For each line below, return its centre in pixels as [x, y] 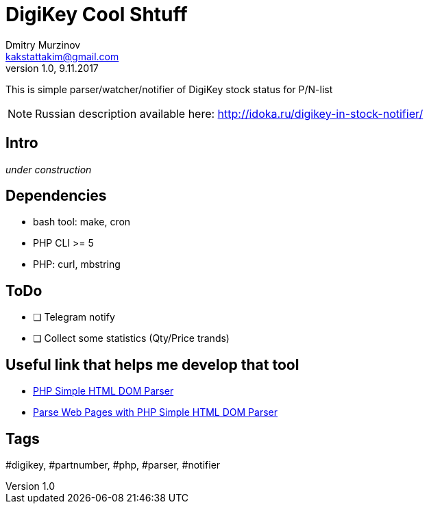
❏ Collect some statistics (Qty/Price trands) [131, 338]
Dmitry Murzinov [43, 45]
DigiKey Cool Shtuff [97, 14]
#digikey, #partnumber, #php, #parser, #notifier [113, 464]
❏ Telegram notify [74, 317]
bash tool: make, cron [82, 222]
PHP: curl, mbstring [77, 264]
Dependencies [56, 196]
